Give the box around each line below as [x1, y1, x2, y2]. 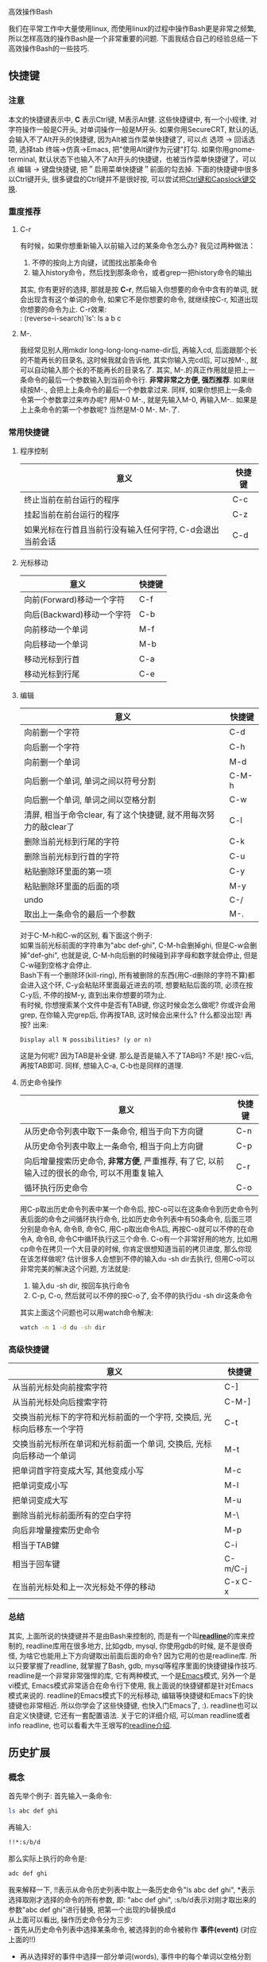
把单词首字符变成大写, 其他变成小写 [12, 1465, 145, 1476]
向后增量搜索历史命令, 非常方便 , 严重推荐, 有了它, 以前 [23, 1156, 225, 1167]
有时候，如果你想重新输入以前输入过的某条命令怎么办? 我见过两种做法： [19, 241, 256, 250]
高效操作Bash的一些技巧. [8, 44, 90, 53]
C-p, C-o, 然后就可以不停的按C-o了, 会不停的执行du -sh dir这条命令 [31, 1291, 253, 1301]
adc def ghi [8, 1870, 48, 1878]
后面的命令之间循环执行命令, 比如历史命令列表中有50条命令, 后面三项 [26, 1215, 253, 1224]
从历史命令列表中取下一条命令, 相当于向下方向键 [23, 1126, 204, 1137]
